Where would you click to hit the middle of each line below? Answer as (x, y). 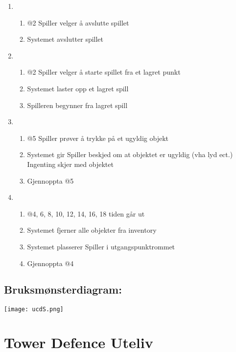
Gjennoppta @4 (50, 263)
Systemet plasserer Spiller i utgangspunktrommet (101, 246)
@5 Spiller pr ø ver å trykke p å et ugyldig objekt (98, 138)
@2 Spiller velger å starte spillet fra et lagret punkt (104, 72)
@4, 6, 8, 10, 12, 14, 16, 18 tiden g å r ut (86, 213)
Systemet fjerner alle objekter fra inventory (92, 230)
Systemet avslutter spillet (65, 39)
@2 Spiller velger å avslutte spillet (78, 22)
